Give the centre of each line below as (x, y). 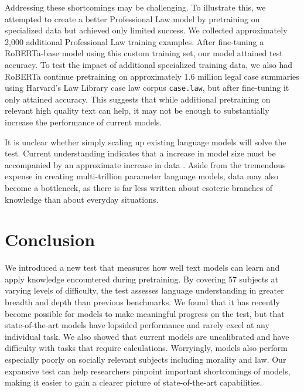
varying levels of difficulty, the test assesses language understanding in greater (144, 290)
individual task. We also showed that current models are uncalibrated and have (147, 336)
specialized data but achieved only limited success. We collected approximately (146, 30)
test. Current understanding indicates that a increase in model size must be (140, 153)
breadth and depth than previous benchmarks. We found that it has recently (142, 302)
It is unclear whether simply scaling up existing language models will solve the (146, 142)
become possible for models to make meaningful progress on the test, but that (145, 313)
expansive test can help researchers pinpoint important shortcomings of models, (148, 371)
